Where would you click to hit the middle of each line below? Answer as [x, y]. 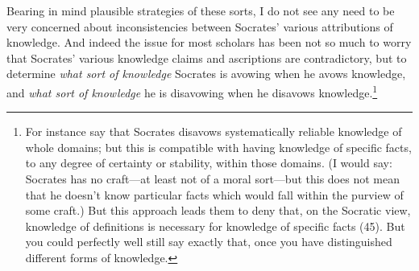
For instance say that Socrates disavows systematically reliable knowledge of [214, 131]
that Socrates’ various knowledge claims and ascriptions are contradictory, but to [207, 57]
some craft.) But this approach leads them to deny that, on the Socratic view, [218, 210]
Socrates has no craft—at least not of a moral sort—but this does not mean [212, 179]
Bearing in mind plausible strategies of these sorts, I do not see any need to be [201, 10]
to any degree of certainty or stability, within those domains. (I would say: [209, 163]
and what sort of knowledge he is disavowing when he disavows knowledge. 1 [192, 91]
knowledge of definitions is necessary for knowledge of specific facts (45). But [215, 226]
